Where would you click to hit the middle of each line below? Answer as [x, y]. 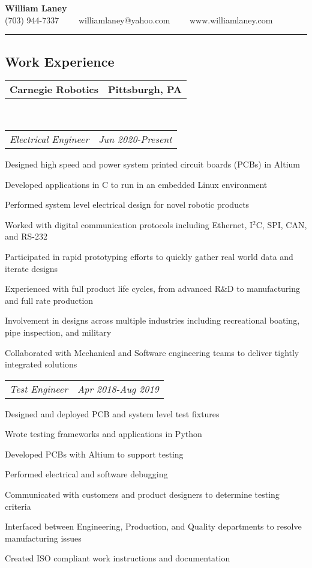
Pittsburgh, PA [145, 89]
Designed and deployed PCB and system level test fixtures [112, 413]
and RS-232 [26, 236]
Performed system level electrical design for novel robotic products [127, 204]
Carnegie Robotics [54, 89]
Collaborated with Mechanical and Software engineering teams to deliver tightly [152, 352]
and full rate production [49, 300]
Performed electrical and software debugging [86, 474]
